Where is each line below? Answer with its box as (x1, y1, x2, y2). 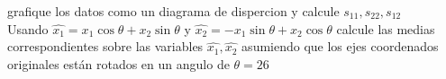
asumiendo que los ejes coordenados (241, 37, 439, 56)
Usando (7, 19, 49, 38)
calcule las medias (336, 19, 435, 38)
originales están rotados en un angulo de (7, 54, 230, 73)
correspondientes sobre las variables (7, 37, 204, 56)
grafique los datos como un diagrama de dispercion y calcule (7, 2, 340, 20)
